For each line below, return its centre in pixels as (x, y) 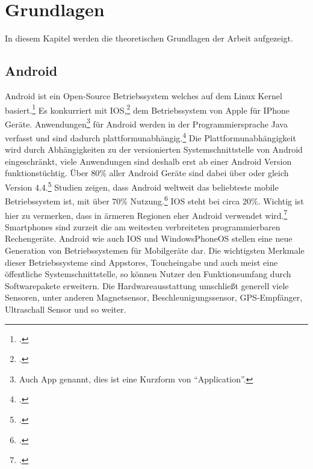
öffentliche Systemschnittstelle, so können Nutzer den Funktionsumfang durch (148, 274)
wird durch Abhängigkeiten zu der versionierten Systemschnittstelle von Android (154, 149)
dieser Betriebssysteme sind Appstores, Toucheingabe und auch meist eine (141, 262)
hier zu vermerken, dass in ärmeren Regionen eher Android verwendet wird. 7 (146, 214)
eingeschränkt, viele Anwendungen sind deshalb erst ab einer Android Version (148, 161)
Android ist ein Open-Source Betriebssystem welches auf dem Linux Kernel (144, 95)
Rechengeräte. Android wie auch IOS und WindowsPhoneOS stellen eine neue (149, 238)
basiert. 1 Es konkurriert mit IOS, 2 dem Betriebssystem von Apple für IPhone (147, 109)
